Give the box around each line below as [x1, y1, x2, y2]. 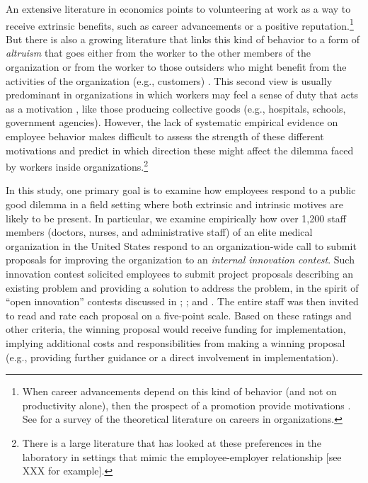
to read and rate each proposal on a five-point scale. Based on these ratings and [6, 307, 352, 322]
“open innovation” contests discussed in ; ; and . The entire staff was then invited [6, 294, 359, 309]
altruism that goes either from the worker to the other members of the [6, 45, 311, 60]
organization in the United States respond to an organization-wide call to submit [6, 238, 357, 253]
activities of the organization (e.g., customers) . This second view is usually [6, 73, 333, 88]
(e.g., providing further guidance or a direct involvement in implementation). [6, 349, 339, 364]
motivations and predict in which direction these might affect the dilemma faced [6, 142, 354, 157]
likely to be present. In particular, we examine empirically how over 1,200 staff [6, 210, 346, 225]
